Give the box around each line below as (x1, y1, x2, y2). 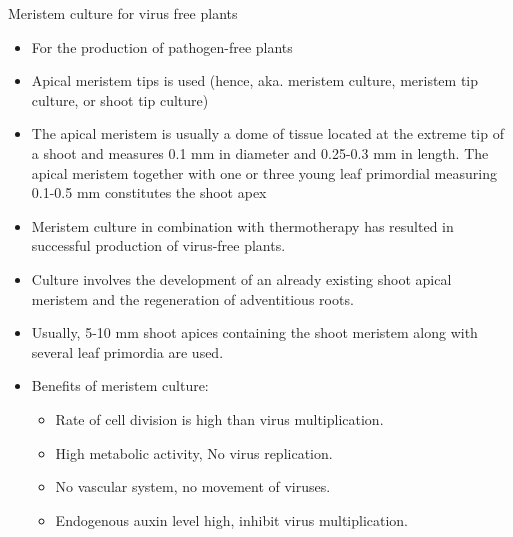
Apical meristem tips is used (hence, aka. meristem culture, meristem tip (31, 70, 479, 91)
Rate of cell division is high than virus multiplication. (55, 408, 384, 429)
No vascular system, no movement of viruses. (55, 476, 331, 497)
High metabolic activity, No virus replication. (55, 442, 333, 463)
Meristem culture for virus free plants (8, 3, 238, 23)
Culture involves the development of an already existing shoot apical (31, 268, 452, 289)
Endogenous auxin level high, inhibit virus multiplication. (55, 509, 409, 530)
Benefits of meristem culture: (31, 375, 209, 396)
